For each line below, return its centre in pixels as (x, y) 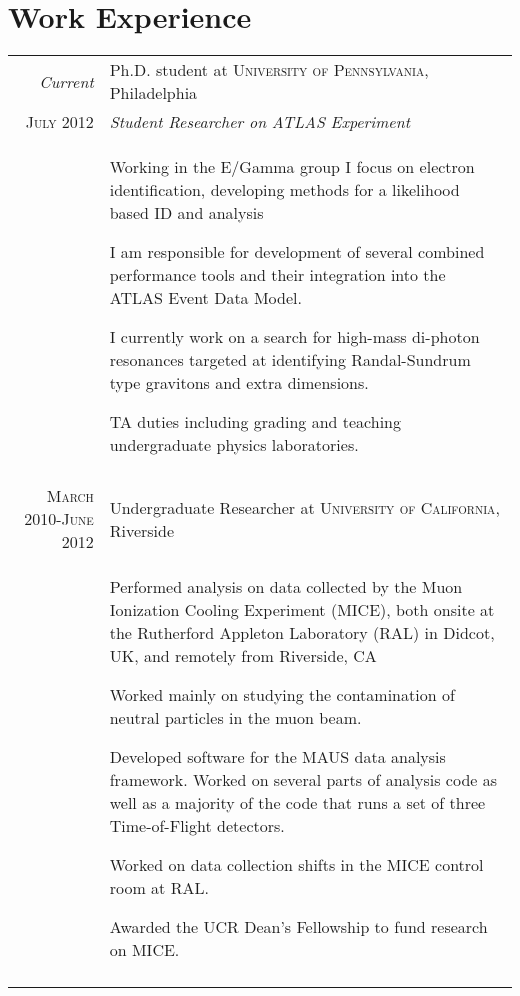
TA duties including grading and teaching (255, 422)
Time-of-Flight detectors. (197, 826)
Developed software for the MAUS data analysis (277, 757)
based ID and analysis (186, 213)
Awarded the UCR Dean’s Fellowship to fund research (298, 927)
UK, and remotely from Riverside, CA (243, 656)
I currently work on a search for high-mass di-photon (294, 337)
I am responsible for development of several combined (297, 252)
